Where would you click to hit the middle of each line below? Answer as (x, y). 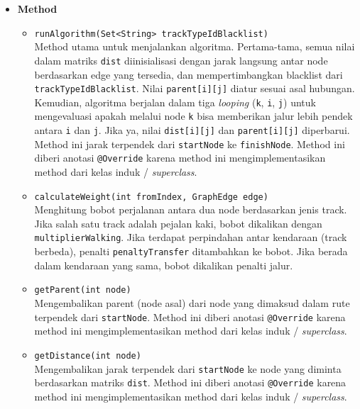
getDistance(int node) (88, 355)
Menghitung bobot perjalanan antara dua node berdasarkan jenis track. (191, 209)
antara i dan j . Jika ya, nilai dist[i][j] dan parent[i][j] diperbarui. (192, 130)
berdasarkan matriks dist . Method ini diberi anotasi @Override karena (190, 382)
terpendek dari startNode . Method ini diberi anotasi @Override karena (190, 316)
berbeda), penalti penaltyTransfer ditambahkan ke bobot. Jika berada (191, 251)
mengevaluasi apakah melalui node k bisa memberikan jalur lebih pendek (193, 116)
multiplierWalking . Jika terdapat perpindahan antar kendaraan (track (191, 237)
